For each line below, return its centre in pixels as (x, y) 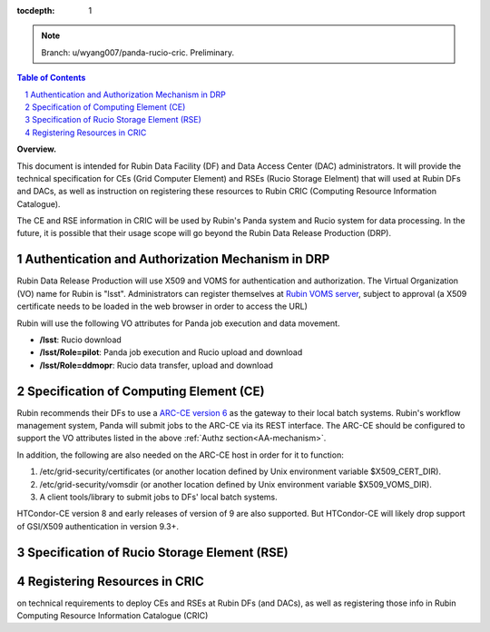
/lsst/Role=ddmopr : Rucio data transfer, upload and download (157, 365)
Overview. (37, 149)
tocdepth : (36, 10)
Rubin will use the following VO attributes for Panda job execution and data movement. (178, 323)
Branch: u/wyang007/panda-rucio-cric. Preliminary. (138, 52)
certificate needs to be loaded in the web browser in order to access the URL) (162, 306)
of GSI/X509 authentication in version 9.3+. (98, 526)
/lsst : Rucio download (80, 340)
